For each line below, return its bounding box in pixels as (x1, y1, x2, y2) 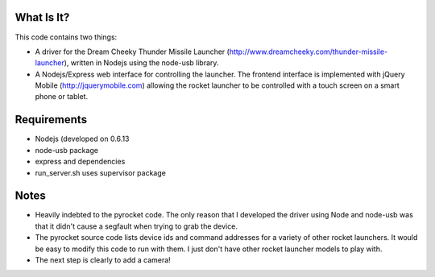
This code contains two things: (14, 32, 118, 42)
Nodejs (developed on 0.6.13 (35, 134, 130, 144)
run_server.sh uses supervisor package (35, 167, 167, 177)
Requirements (14, 113, 88, 126)
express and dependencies (35, 157, 126, 167)
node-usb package (35, 145, 98, 155)
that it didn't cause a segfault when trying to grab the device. (35, 221, 238, 231)
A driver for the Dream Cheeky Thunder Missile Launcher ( (35, 47, 230, 56)
